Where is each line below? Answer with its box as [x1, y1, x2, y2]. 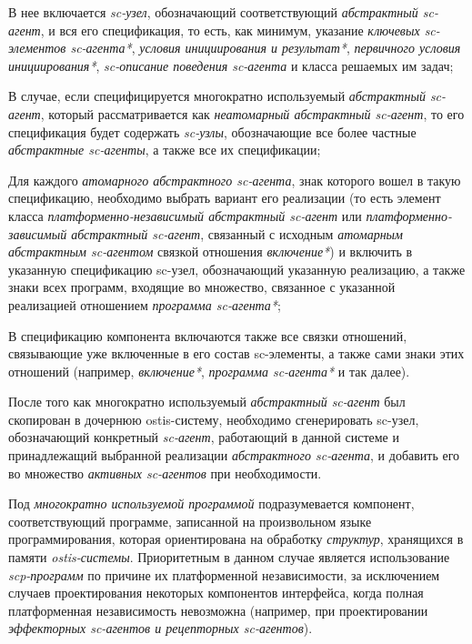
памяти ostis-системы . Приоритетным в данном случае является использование [8, 548, 450, 567]
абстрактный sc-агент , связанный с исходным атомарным [71, 224, 403, 243]
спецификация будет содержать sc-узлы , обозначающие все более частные [8, 122, 417, 141]
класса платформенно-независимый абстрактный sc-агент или [8, 206, 362, 225]
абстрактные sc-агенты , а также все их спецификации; [8, 140, 321, 159]
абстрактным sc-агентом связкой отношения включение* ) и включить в [8, 242, 413, 261]
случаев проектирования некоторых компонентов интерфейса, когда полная [8, 583, 424, 602]
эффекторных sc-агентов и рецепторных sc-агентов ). [8, 619, 313, 638]
